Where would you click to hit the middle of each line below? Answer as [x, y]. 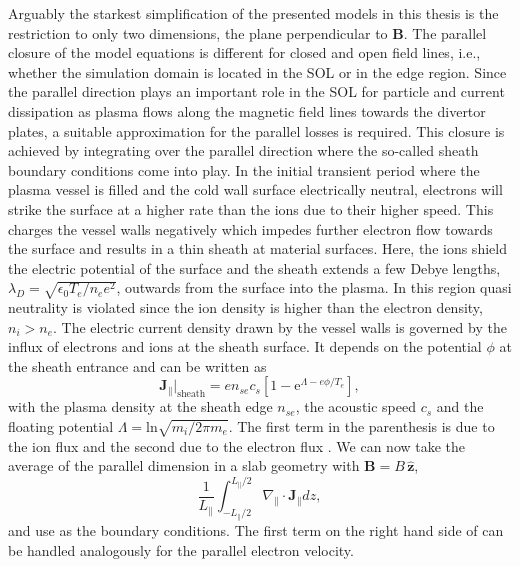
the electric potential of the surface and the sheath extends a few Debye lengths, [254, 267]
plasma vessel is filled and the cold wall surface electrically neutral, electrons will [255, 189]
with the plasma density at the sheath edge [140, 406]
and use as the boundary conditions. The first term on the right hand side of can [256, 529]
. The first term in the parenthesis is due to [361, 426]
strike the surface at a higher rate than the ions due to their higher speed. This [251, 208]
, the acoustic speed [356, 406]
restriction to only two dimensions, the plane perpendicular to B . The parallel [247, 32]
